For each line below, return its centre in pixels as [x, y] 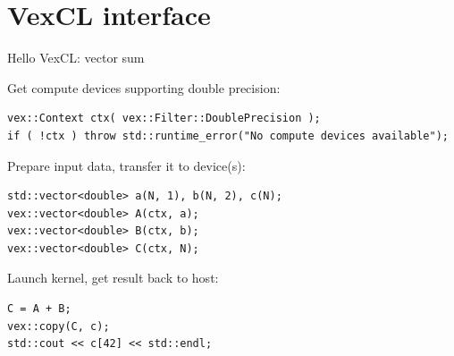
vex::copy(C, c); [59, 326]
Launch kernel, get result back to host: [113, 278]
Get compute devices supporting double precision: [144, 87]
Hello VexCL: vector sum [76, 58]
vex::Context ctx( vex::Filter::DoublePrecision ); [164, 119]
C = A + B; [39, 309]
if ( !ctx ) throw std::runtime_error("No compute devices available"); [228, 136]
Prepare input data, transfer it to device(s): [126, 165]
